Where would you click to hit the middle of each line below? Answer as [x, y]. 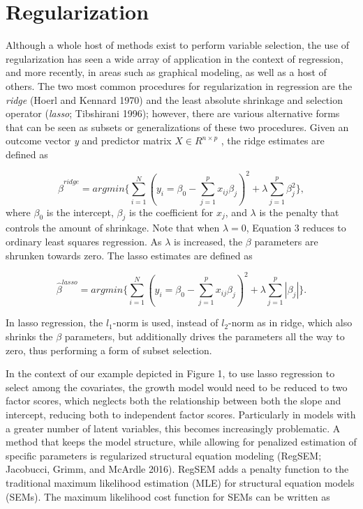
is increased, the [208, 242]
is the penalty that [299, 212]
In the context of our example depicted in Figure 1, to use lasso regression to [170, 373]
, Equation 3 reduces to [296, 228]
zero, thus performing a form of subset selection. [109, 350]
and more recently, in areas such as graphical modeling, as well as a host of [166, 72]
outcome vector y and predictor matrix [89, 140]
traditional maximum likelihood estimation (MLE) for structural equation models [180, 483]
